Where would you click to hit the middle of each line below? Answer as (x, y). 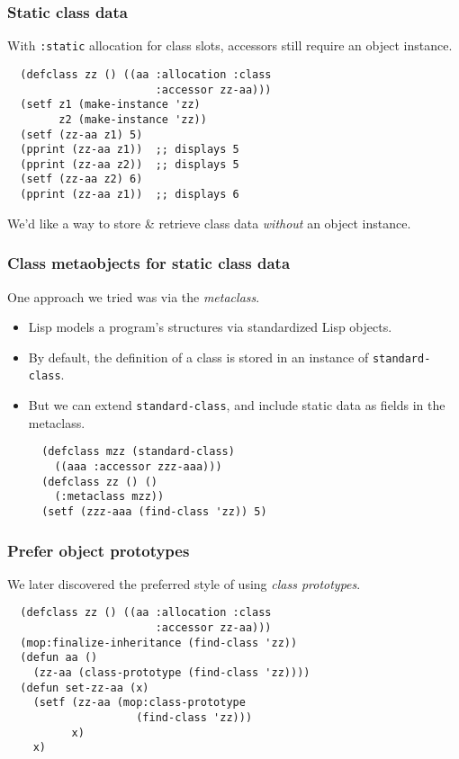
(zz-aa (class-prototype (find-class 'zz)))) (171, 673)
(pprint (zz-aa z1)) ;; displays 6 (130, 195)
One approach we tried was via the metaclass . (134, 296)
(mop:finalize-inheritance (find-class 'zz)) (159, 643)
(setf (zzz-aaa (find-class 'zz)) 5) (154, 511)
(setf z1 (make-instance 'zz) (110, 105)
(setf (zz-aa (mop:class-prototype (139, 703)
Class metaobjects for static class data (149, 263)
